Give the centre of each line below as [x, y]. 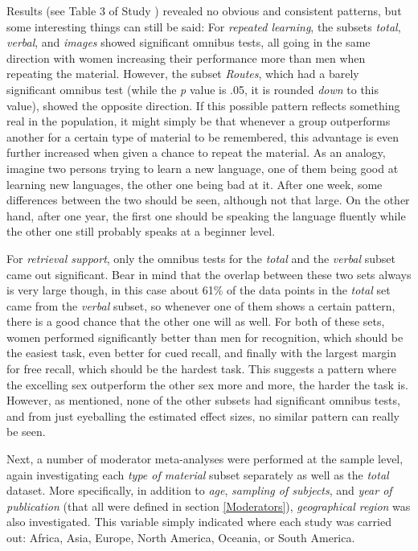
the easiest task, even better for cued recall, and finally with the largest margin [202, 353]
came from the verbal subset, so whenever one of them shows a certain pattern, [201, 305]
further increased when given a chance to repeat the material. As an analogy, [196, 152]
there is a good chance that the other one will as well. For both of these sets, [196, 321]
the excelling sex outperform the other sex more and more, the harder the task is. [207, 384]
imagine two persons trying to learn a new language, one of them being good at [203, 168]
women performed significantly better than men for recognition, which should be [205, 337]
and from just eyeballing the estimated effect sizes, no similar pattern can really [203, 415]
